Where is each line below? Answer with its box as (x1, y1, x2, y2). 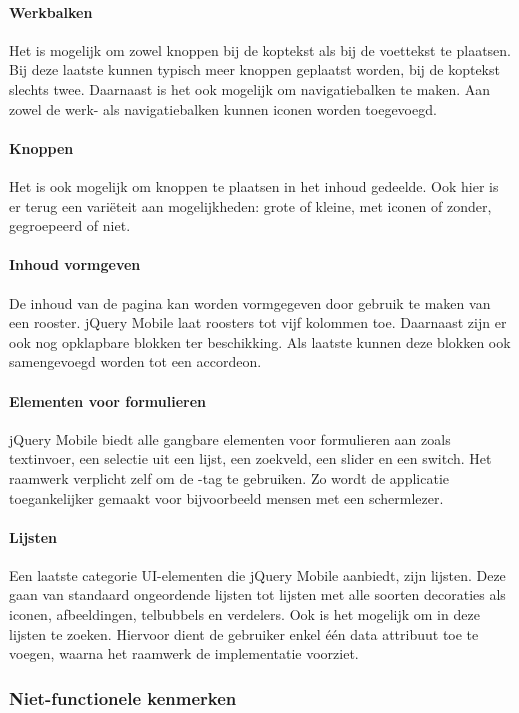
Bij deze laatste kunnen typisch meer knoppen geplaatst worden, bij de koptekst (9, 59, 500, 80)
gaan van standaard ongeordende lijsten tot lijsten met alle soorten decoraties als (9, 584, 506, 605)
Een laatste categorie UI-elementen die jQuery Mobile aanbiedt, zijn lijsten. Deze (9, 564, 506, 585)
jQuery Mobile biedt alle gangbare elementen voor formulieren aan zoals (9, 428, 451, 449)
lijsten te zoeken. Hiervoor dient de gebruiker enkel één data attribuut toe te (9, 623, 479, 644)
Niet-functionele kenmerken (9, 685, 237, 710)
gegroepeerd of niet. (9, 215, 131, 236)
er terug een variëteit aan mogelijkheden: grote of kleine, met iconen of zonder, (9, 195, 492, 216)
